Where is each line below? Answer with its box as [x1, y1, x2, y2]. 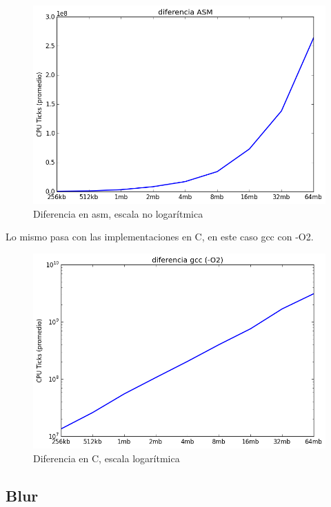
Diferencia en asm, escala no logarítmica [33, 206, 203, 220]
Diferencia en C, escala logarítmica [33, 451, 180, 466]
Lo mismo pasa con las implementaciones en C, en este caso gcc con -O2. [6, 229, 314, 244]
